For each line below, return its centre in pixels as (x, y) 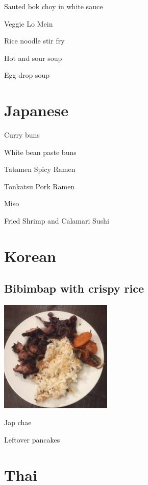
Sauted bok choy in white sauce (54, 6)
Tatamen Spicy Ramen (40, 169)
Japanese (36, 110)
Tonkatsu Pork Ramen (40, 186)
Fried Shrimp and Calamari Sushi (57, 221)
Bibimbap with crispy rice (74, 288)
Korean (30, 256)
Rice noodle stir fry (34, 41)
